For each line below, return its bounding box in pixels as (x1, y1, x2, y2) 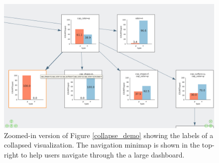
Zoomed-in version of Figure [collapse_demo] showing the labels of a (4, 130, 214, 140)
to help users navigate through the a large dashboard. (20, 150, 185, 160)
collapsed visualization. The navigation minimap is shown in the (4, 140, 200, 150)
